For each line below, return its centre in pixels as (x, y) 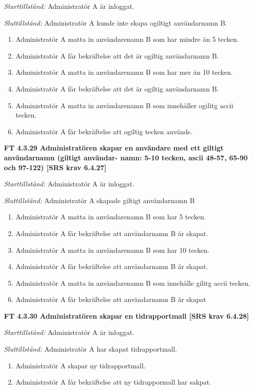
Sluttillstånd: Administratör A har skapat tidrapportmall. (91, 349)
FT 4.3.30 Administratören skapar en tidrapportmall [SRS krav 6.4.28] (127, 315)
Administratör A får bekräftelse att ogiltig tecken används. (104, 131)
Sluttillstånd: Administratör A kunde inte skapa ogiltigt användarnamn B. (116, 22)
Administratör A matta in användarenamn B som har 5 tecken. (111, 217)
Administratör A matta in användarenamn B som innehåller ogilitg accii (124, 105)
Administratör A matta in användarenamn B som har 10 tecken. (113, 250)
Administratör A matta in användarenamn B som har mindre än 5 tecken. (127, 39)
